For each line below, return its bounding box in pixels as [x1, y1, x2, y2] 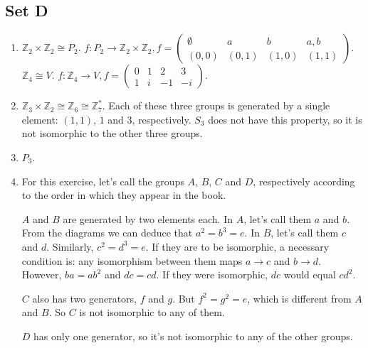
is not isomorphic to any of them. [79, 305, 225, 320]
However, [21, 267, 62, 282]
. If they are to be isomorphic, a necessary [145, 239, 330, 254]
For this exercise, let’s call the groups [21, 173, 184, 188]
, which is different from [247, 290, 352, 305]
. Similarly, [46, 239, 94, 254]
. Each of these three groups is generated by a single [102, 98, 330, 113]
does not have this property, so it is [208, 112, 362, 126]
